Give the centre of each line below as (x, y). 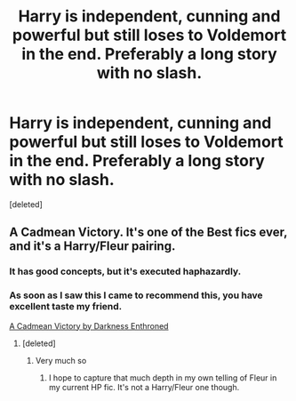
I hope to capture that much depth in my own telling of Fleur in (163, 377)
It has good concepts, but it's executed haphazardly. (125, 271)
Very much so (61, 360)
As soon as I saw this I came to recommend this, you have (136, 295)
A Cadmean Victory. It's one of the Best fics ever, (148, 233)
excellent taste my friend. (66, 307)
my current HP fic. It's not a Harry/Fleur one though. (144, 387)
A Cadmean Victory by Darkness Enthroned (89, 325)
